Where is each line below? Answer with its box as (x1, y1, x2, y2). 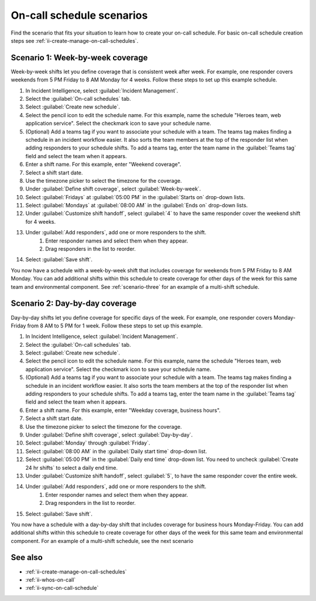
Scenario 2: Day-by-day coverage (11, 299, 137, 309)
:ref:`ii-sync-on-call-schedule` (25, 585, 99, 592)
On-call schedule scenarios (11, 9, 148, 22)
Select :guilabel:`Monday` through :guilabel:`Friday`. (25, 439, 150, 446)
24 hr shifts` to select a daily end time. (25, 464, 118, 471)
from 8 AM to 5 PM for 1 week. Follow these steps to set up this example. (27, 322, 203, 329)
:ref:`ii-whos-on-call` (25, 576, 76, 583)
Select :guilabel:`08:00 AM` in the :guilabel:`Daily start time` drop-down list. (25, 448, 207, 455)
